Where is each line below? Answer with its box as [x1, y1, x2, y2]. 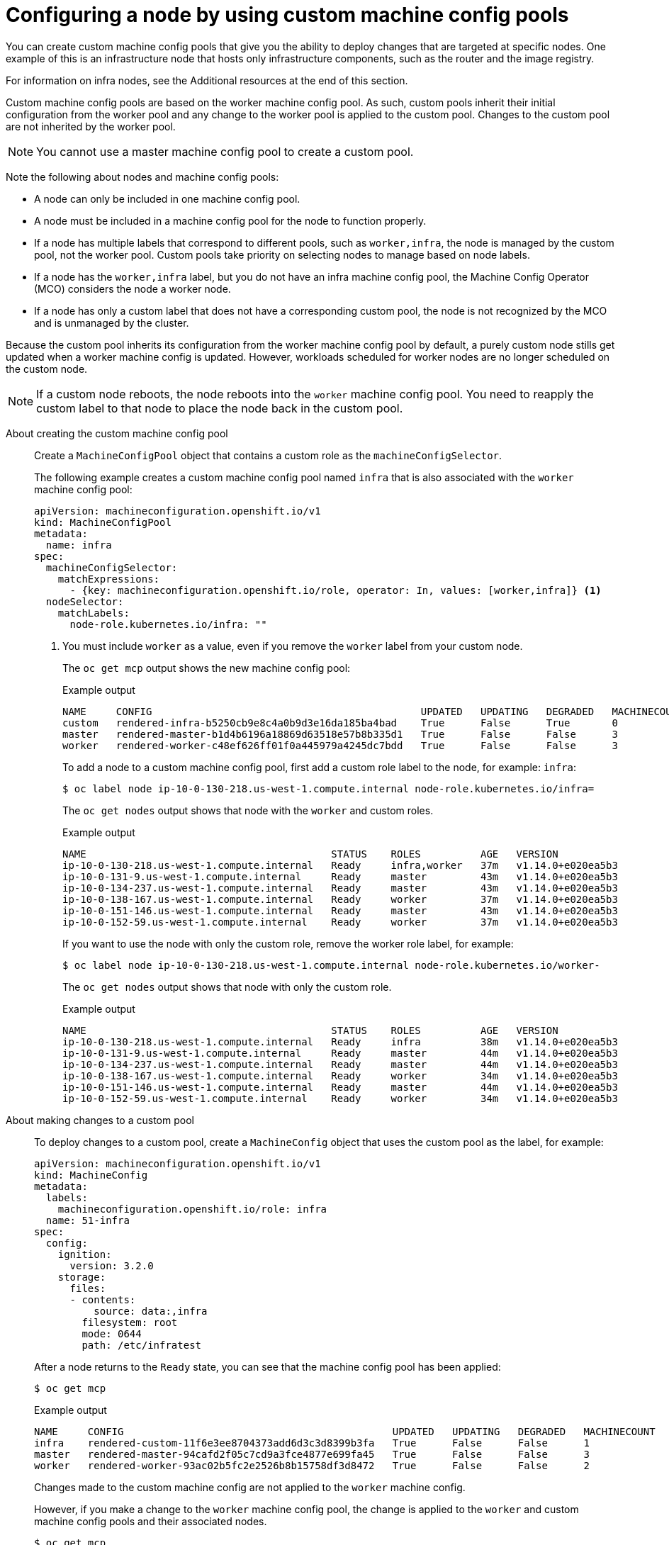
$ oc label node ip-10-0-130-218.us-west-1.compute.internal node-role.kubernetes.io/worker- [62, 959, 600, 971]
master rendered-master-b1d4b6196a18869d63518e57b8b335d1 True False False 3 [62, 728, 618, 740]
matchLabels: [57, 607, 130, 619]
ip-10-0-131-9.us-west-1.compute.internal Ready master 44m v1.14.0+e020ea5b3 [62, 1047, 618, 1059]
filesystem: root [81, 1316, 178, 1328]
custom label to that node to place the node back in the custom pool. [36, 400, 403, 415]
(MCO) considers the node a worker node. [34, 282, 231, 295]
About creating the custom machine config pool [6, 427, 228, 439]
